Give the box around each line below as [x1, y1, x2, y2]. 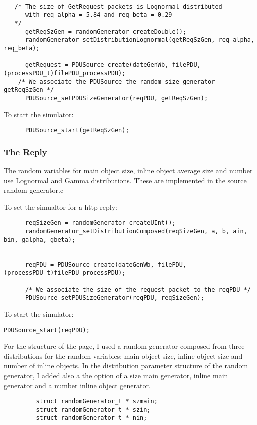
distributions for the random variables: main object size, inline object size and [4, 350, 243, 361]
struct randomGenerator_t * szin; [36, 406, 151, 413]
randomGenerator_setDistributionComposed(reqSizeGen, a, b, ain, [25, 228, 247, 235]
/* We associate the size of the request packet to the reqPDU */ [25, 286, 251, 293]
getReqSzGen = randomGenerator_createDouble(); [25, 28, 187, 35]
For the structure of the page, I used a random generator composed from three [4, 341, 245, 351]
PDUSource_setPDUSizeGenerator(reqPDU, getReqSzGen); [25, 94, 208, 102]
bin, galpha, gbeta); [4, 236, 76, 243]
